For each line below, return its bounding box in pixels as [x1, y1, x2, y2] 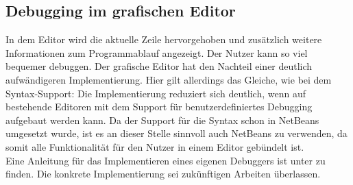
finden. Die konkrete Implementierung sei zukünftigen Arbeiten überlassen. [5, 166, 321, 181]
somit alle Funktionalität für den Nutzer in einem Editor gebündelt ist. [5, 139, 304, 153]
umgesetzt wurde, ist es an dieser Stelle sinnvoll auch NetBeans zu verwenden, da [5, 126, 348, 140]
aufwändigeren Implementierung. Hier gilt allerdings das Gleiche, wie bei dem [5, 72, 332, 86]
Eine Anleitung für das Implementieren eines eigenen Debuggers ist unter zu [5, 153, 326, 167]
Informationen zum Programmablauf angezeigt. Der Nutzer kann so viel [5, 45, 308, 60]
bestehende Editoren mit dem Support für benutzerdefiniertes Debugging [5, 99, 313, 114]
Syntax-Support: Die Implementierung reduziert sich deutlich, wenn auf [5, 86, 306, 100]
